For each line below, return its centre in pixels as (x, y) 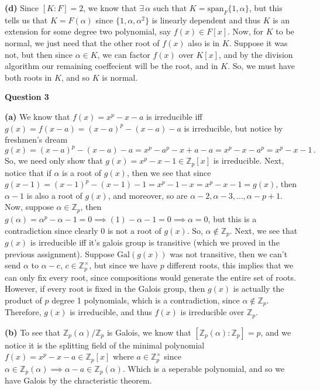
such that (170, 8)
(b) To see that (33, 332)
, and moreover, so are (148, 195)
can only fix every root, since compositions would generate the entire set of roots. (150, 277)
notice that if (28, 172)
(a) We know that (37, 116)
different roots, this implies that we (230, 265)
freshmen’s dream (36, 139)
